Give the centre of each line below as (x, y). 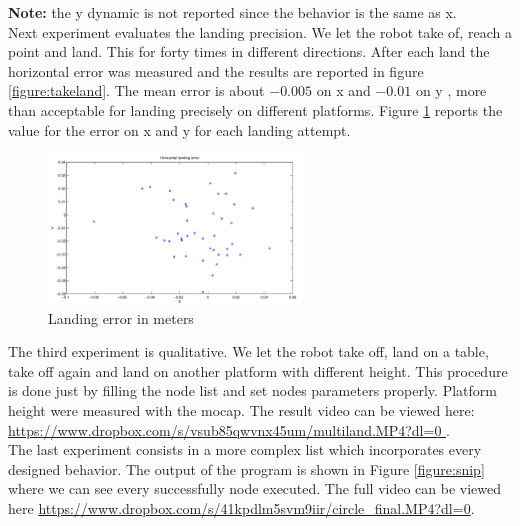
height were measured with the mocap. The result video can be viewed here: (241, 409)
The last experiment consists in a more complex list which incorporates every (245, 449)
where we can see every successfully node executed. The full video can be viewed (255, 488)
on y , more (451, 90)
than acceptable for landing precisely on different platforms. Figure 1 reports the (255, 109)
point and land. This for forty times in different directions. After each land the (249, 51)
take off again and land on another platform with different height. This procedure (258, 370)
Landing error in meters (121, 317)
